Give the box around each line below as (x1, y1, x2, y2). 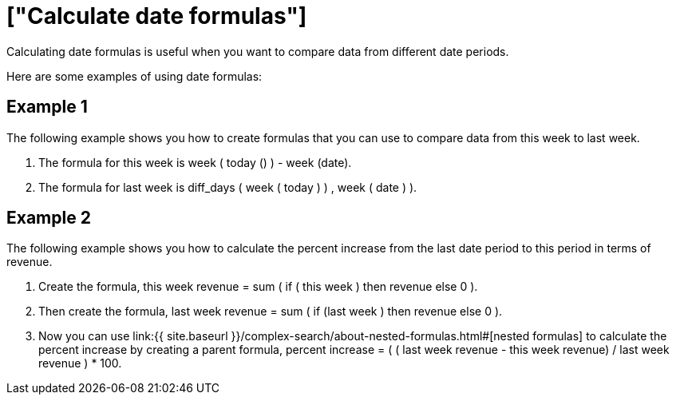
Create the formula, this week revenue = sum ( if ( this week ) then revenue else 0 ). (38, 280, 478, 294)
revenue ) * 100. (38, 356, 122, 371)
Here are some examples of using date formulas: (6, 69, 263, 83)
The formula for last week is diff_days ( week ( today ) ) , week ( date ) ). (38, 180, 417, 194)
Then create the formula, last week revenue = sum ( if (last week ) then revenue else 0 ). (38, 304, 503, 319)
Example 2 (6, 208, 91, 228)
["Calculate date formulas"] (6, 2, 307, 30)
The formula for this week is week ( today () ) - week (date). (38, 155, 352, 169)
